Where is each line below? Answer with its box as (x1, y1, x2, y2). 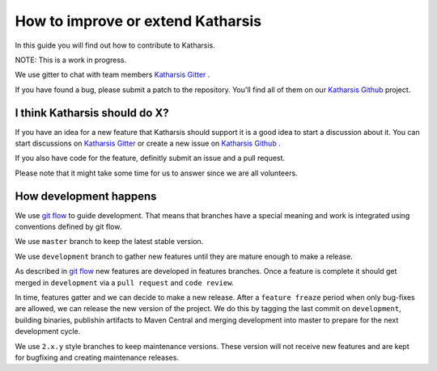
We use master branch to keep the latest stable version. (15, 237, 204, 247)
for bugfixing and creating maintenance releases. (15, 352, 180, 362)
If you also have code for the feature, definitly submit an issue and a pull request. (15, 154, 286, 163)
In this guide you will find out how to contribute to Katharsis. (15, 40, 216, 50)
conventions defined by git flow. (15, 222, 122, 232)
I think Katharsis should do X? (15, 106, 169, 120)
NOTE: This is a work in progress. (15, 55, 127, 65)
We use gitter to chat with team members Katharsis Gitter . (15, 70, 210, 80)
